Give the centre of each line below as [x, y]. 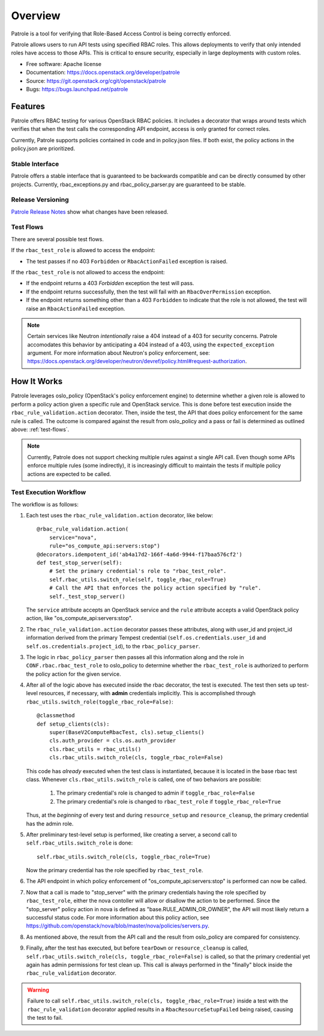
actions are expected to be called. [69, 474]
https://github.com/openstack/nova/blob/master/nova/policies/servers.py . [118, 926]
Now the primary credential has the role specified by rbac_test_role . [115, 870]
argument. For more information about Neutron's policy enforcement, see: [118, 353]
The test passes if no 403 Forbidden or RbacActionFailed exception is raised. [127, 261]
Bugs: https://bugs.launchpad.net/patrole [77, 89]
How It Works [37, 381]
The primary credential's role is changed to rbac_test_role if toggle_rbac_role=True [169, 801]
